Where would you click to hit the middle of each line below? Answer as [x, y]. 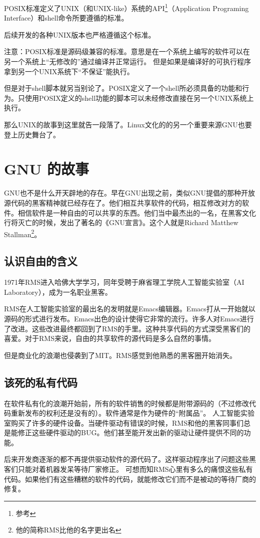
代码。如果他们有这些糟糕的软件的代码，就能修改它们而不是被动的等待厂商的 [130, 479]
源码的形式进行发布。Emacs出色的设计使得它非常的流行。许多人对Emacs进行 [129, 318]
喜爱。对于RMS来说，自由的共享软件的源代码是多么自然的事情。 [110, 338]
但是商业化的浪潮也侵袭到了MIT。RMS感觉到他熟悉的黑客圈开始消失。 [120, 355]
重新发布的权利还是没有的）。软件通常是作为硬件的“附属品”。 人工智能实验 [132, 413]
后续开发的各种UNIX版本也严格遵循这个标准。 [80, 34]
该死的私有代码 [41, 382]
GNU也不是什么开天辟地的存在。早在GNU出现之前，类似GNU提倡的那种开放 [129, 193]
